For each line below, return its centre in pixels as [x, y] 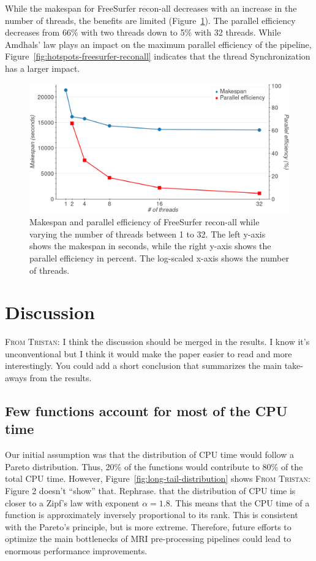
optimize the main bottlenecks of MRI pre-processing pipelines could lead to [148, 539]
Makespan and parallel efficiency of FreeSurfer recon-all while [145, 222]
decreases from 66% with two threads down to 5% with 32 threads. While [143, 32]
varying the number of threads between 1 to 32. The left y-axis [148, 234]
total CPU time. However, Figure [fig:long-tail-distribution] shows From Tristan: [158, 478]
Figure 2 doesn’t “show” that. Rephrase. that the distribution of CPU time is [150, 490]
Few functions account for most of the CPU [146, 411]
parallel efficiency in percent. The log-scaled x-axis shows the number [159, 257]
